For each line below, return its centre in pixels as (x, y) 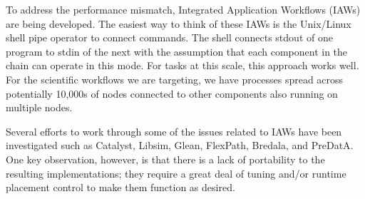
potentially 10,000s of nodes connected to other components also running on (172, 93)
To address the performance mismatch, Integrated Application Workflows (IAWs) (183, 9)
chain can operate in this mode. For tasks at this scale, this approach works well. (182, 65)
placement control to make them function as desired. (120, 187)
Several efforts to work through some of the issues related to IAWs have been (174, 131)
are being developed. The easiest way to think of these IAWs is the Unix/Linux (179, 23)
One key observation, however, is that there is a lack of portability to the (165, 159)
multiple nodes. (39, 107)
